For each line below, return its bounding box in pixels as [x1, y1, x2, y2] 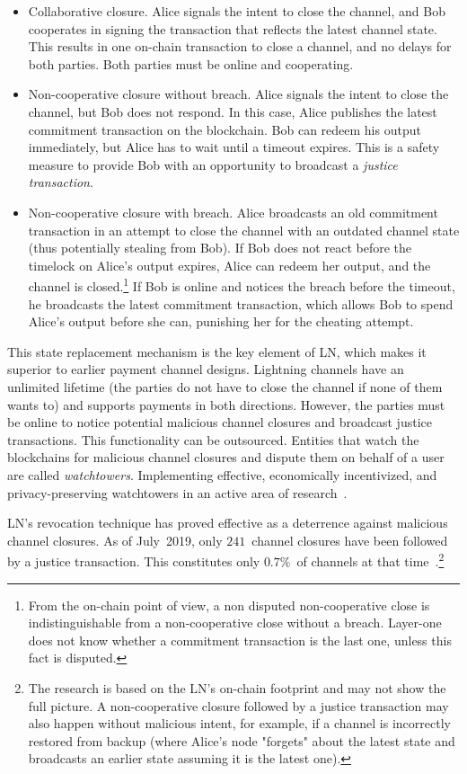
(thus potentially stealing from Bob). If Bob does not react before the [28, 238, 411, 257]
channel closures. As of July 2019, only [7, 530, 223, 549]
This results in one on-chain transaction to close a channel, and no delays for [28, 37, 452, 56]
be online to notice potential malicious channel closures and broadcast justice [7, 413, 432, 431]
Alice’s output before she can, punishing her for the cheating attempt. [28, 312, 414, 331]
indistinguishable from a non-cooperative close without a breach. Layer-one [28, 613, 442, 632]
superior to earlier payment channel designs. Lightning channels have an [7, 360, 404, 378]
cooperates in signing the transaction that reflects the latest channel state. [28, 19, 437, 38]
